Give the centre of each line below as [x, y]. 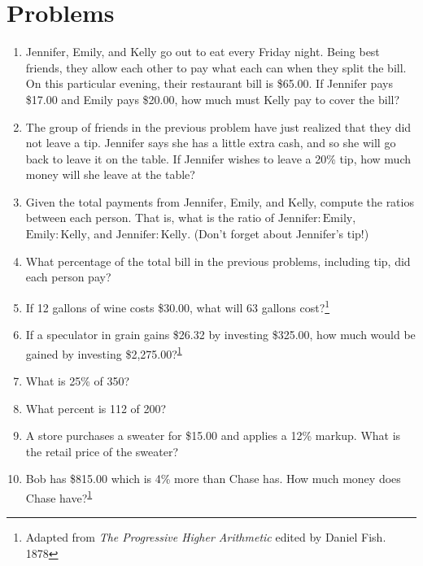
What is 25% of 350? [78, 380]
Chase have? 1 [59, 496]
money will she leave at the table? [110, 174]
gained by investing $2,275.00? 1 [104, 352]
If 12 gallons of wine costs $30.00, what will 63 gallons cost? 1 [178, 306]
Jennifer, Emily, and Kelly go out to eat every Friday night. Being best [203, 52]
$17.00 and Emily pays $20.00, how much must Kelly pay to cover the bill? [213, 99]
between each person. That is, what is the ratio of [150, 218]
